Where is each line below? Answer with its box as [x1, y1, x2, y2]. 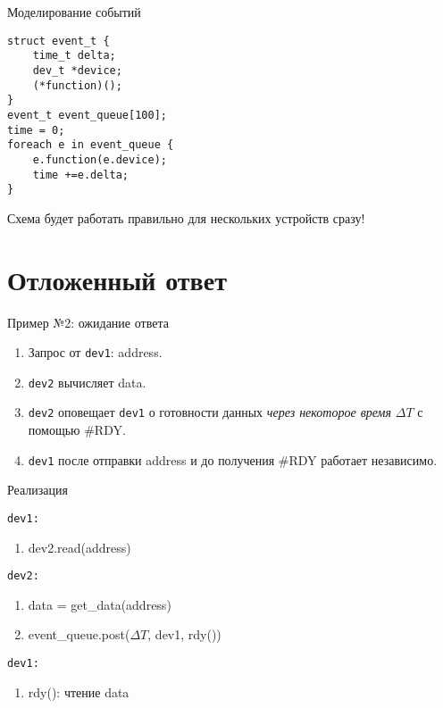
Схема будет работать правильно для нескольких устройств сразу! [7, 208, 365, 227]
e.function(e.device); [32, 153, 167, 166]
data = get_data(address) [28, 595, 171, 613]
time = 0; [7, 123, 65, 137]
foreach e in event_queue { [7, 138, 174, 152]
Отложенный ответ [7, 261, 227, 297]
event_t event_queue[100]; [7, 108, 167, 121]
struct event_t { [7, 34, 110, 47]
